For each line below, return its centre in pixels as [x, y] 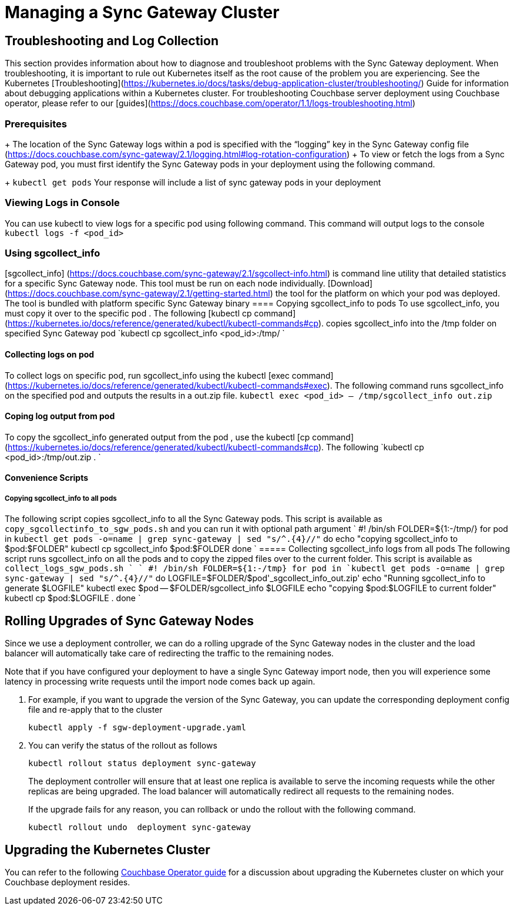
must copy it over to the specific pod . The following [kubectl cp [128, 314]
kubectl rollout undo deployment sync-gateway [140, 828]
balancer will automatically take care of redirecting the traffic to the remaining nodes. [169, 653]
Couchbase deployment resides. [68, 882]
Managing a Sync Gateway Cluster [142, 12]
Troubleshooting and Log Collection [112, 41]
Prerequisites [36, 124]
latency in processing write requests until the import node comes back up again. [160, 682]
